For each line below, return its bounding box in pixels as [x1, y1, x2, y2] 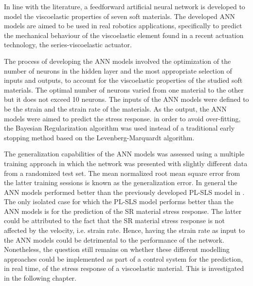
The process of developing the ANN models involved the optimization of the [4, 56, 231, 66]
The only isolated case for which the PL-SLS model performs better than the [4, 196, 234, 207]
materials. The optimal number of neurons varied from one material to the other [4, 84, 244, 95]
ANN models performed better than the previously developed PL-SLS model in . [4, 187, 245, 197]
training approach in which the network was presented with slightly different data [4, 158, 248, 168]
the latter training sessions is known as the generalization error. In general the [4, 177, 237, 188]
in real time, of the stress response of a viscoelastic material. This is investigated [4, 263, 244, 273]
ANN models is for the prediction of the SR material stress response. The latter [4, 206, 242, 216]
